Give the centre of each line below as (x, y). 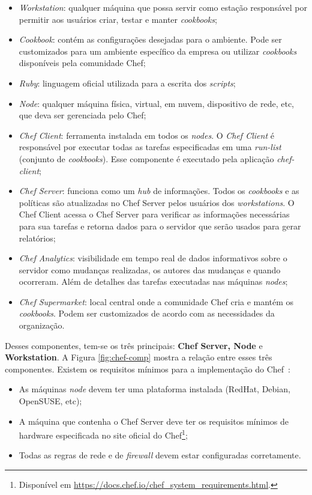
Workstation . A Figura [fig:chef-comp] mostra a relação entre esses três (139, 357)
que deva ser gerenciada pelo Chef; (82, 115)
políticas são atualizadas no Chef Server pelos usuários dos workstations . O (157, 202)
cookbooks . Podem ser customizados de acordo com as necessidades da (147, 313)
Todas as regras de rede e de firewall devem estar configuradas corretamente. (160, 455)
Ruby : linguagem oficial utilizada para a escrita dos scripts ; (127, 83)
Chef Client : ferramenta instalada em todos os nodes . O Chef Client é (146, 135)
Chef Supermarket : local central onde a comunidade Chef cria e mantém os (156, 301)
